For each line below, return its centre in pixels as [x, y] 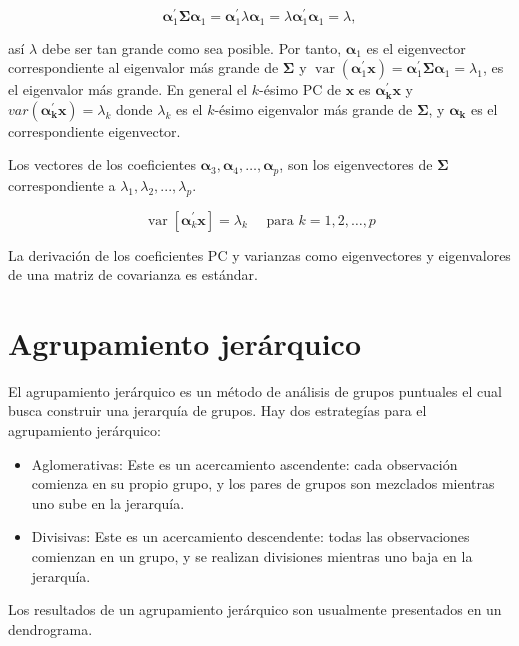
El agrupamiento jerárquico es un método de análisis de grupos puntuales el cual [255, 390]
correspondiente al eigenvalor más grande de [143, 67]
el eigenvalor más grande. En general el [128, 89]
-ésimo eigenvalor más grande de [313, 108]
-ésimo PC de [300, 89]
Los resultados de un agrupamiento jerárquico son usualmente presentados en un [255, 609]
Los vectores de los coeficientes [102, 164]
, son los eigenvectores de [356, 164]
